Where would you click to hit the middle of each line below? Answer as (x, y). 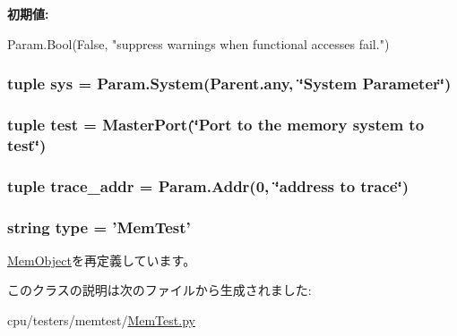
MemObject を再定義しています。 (102, 260)
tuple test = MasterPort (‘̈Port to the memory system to (216, 124)
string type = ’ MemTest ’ (99, 227)
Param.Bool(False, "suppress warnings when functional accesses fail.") (198, 43)
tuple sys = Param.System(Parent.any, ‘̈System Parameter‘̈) (229, 84)
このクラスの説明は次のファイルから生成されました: (160, 290)
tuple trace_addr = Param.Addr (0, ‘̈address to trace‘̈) (208, 185)
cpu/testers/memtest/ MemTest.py (101, 320)
